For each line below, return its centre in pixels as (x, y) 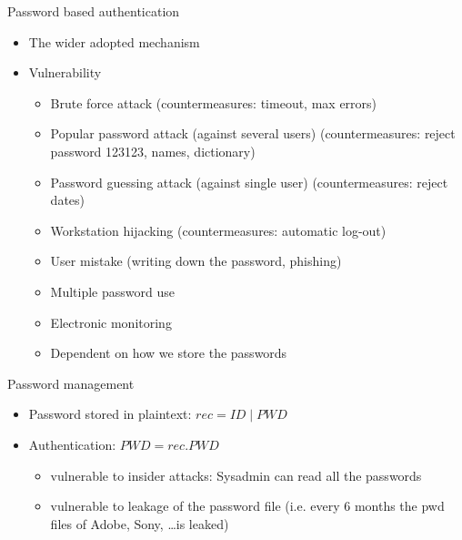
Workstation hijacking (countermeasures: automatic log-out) (218, 230)
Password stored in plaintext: (110, 414)
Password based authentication (94, 11)
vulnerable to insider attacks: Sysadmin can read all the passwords (236, 475)
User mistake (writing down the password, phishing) (196, 261)
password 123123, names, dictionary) (153, 151)
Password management (71, 383)
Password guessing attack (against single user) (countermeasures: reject (249, 182)
